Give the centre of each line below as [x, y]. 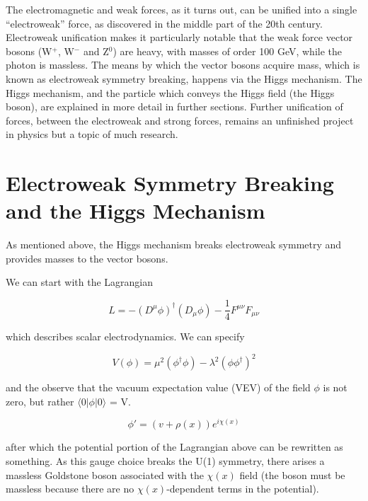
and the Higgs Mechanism [136, 211]
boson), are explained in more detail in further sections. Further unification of [174, 106]
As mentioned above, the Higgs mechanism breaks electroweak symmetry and [174, 244]
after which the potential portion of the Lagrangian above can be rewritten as [174, 447]
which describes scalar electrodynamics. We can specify [125, 336]
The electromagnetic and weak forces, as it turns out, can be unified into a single [182, 9]
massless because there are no [70, 489]
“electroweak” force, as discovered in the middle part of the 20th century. [164, 23]
